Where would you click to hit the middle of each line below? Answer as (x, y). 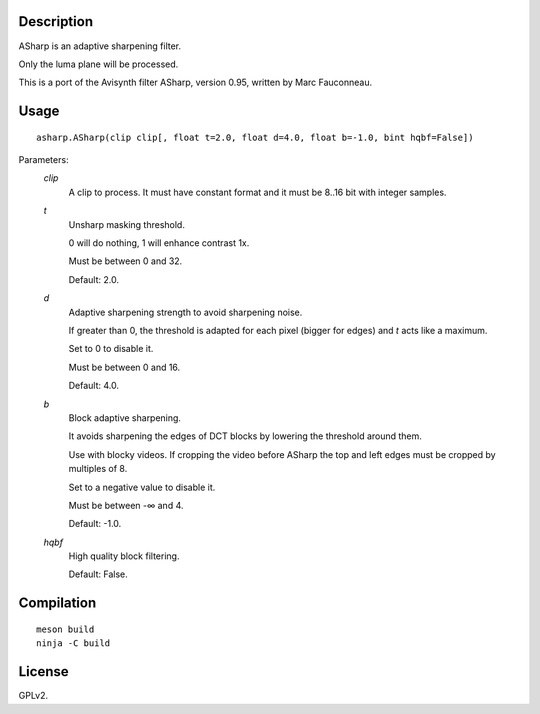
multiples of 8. (98, 469)
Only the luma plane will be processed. (98, 64)
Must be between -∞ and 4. (126, 505)
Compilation (57, 603)
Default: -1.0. (95, 524)
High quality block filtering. (124, 556)
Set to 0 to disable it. (111, 349)
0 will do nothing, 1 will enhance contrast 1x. (159, 243)
